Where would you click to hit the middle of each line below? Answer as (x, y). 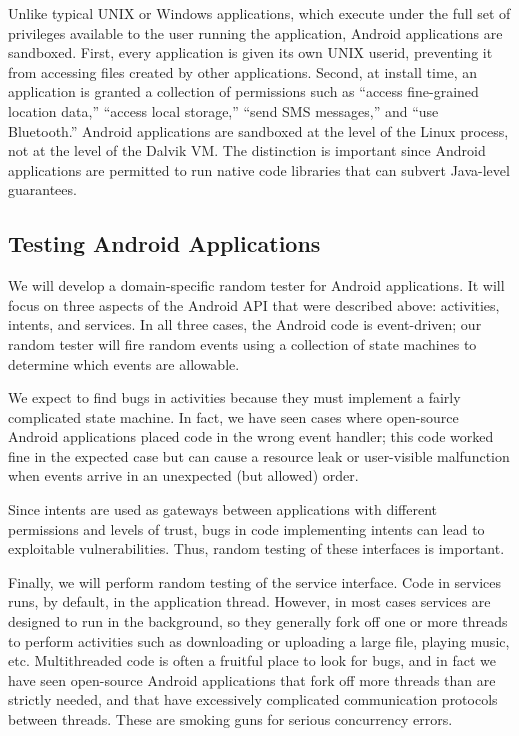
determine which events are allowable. (124, 363)
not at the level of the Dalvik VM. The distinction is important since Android (247, 150)
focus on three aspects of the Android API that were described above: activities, (254, 304)
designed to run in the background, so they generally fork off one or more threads (258, 621)
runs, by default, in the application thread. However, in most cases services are (249, 601)
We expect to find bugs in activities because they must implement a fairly (234, 397)
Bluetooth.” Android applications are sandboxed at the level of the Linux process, (258, 130)
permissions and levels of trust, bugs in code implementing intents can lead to (246, 528)
